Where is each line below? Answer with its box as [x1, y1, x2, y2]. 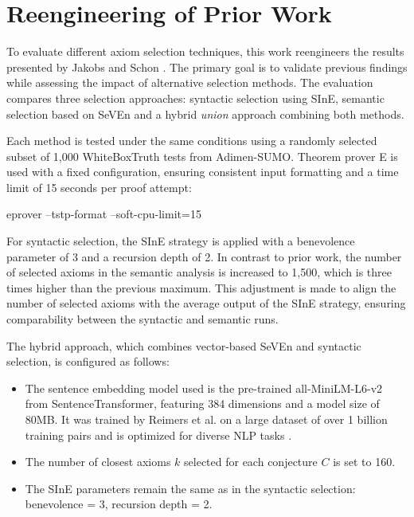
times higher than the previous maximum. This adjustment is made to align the [6, 279, 396, 296]
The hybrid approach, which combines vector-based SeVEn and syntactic [6, 337, 361, 354]
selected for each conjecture [184, 453, 318, 470]
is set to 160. [333, 453, 396, 470]
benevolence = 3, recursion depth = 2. [25, 495, 213, 512]
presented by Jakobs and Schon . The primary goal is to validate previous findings [6, 58, 408, 75]
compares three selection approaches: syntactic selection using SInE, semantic [6, 89, 385, 106]
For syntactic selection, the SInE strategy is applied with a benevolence [6, 233, 355, 249]
